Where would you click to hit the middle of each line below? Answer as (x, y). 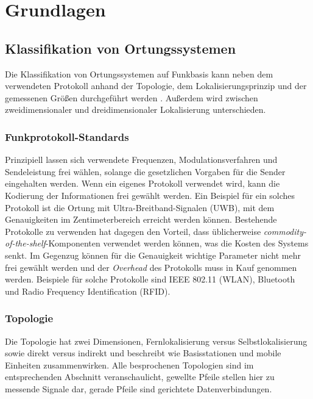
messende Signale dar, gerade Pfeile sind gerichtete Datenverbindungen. (139, 388)
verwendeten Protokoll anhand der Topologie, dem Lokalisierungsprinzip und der (156, 86)
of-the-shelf (25, 243)
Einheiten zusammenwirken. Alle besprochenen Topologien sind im (129, 365)
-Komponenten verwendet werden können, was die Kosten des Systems (177, 243)
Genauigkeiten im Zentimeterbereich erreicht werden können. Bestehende (141, 219)
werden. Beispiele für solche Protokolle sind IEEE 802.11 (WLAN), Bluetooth (150, 279)
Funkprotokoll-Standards (67, 136)
